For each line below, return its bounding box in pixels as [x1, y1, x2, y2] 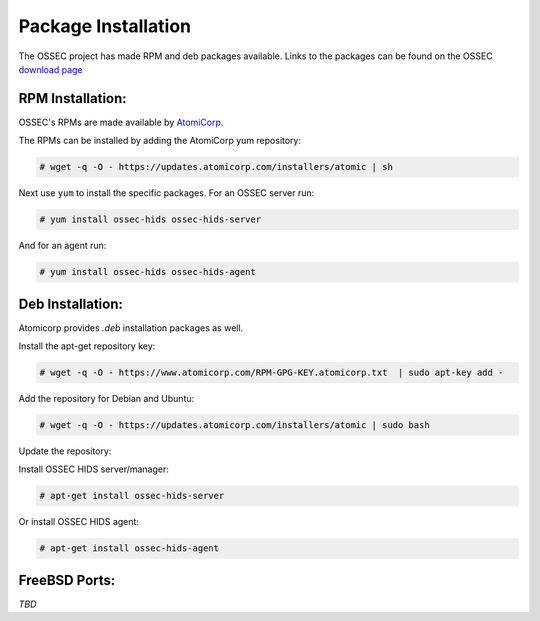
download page [18, 63, 84, 75]
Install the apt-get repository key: [18, 340, 156, 352]
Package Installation [18, 15, 192, 37]
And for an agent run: [18, 240, 107, 252]
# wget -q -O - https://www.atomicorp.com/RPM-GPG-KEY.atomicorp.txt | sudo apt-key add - [39, 367, 504, 379]
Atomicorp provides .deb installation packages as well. [18, 321, 244, 334]
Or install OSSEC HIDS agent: [18, 516, 140, 528]
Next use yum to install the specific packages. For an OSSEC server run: [18, 187, 315, 199]
